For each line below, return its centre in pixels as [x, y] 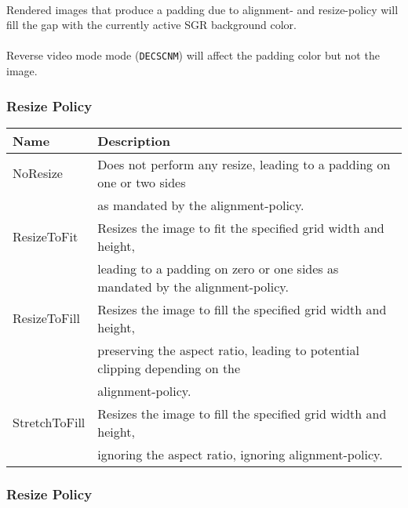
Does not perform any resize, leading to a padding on [244, 164]
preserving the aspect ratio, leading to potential [228, 350]
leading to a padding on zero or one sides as [218, 268]
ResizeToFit [46, 237]
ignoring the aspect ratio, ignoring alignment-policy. [240, 454]
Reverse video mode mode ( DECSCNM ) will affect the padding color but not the [193, 55]
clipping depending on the [169, 368]
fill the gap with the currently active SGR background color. [151, 25]
